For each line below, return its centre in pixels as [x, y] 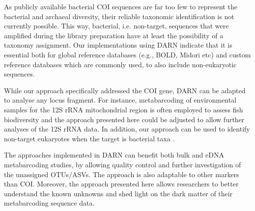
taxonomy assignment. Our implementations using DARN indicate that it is [118, 45]
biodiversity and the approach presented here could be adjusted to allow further [124, 119]
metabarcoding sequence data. [49, 203]
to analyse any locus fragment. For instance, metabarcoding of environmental [120, 100]
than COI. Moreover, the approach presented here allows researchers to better [121, 184]
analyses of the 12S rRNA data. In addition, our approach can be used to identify [127, 129]
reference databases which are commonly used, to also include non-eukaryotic [120, 64]
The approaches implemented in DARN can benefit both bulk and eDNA [114, 155]
